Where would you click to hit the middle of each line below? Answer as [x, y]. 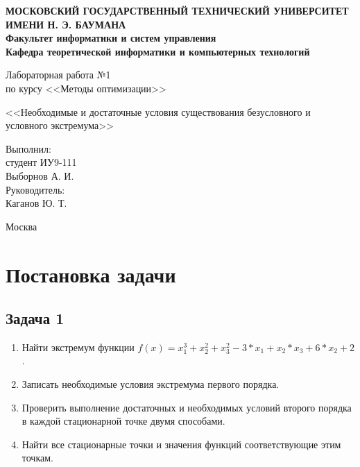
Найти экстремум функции [78, 347]
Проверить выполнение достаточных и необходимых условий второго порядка [187, 407]
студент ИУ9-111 [41, 162]
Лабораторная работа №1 [58, 75]
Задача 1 [35, 318]
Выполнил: [28, 148]
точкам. [37, 458]
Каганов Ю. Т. [36, 203]
